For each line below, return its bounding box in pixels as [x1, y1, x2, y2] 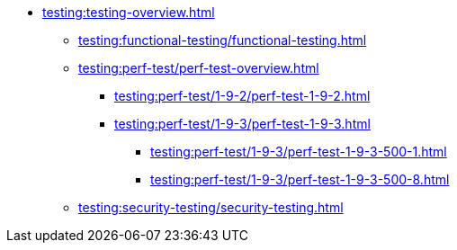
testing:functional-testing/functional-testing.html [78, 32, 367, 48]
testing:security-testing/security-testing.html [78, 200, 344, 215]
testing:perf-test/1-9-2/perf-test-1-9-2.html [114, 88, 371, 103]
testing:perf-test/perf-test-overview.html [78, 60, 319, 76]
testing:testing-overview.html [42, 4, 215, 20]
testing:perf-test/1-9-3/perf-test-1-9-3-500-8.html [150, 172, 450, 187]
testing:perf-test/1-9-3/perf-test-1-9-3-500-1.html [150, 144, 447, 159]
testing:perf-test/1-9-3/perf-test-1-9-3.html [114, 116, 371, 131]
